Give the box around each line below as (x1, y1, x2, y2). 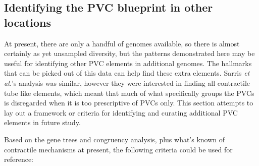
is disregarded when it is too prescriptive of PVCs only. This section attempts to (4, 97, 253, 108)
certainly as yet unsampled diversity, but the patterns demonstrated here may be (4, 48, 255, 59)
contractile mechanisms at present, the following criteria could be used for (4, 144, 233, 154)
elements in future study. (4, 117, 81, 128)
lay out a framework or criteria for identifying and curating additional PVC (4, 107, 238, 118)
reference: (4, 154, 34, 164)
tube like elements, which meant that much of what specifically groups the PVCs (4, 87, 254, 98)
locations (4, 14, 51, 30)
